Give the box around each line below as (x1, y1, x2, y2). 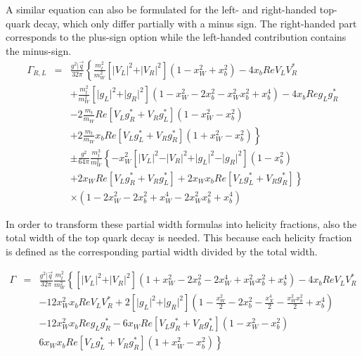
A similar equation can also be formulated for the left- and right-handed (6, 2, 317, 16)
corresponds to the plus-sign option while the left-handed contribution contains (6, 30, 347, 44)
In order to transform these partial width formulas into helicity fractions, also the (6, 216, 357, 231)
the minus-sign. (6, 43, 72, 58)
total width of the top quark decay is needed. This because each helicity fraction (6, 230, 352, 245)
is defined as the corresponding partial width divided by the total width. (6, 243, 318, 258)
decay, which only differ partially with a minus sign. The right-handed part (33, 15, 357, 30)
